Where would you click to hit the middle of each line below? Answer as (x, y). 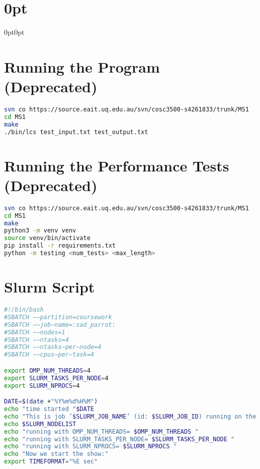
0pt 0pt (14, 32)
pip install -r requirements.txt (60, 246)
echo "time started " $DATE (49, 409)
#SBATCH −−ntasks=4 (36, 340)
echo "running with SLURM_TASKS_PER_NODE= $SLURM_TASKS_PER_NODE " (119, 439)
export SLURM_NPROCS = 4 (42, 386)
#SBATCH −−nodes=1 (35, 332)
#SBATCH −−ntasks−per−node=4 (53, 347)
